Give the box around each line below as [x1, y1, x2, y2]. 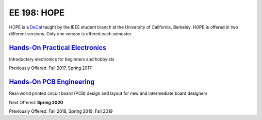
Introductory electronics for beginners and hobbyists [9, 56, 115, 62]
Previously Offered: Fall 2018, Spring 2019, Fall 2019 [9, 108, 113, 114]
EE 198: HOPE [9, 7, 65, 18]
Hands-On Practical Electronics [9, 44, 107, 52]
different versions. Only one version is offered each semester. [9, 30, 132, 36]
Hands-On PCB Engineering [9, 78, 95, 86]
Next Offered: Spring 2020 [9, 99, 63, 105]
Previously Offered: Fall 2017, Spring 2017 [9, 65, 92, 71]
